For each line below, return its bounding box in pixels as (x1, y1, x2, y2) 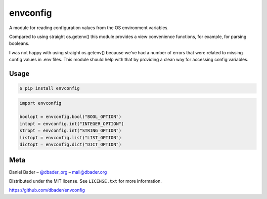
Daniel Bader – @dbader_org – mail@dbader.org (9, 169, 107, 175)
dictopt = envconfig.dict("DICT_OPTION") (19, 142, 122, 148)
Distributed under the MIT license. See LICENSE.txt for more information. (9, 178, 162, 184)
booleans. (9, 40, 30, 46)
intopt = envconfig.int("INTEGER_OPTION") (19, 121, 124, 126)
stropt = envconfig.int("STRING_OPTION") (19, 128, 122, 133)
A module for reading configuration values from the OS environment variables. (9, 25, 169, 31)
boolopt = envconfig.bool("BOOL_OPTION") (19, 114, 122, 119)
